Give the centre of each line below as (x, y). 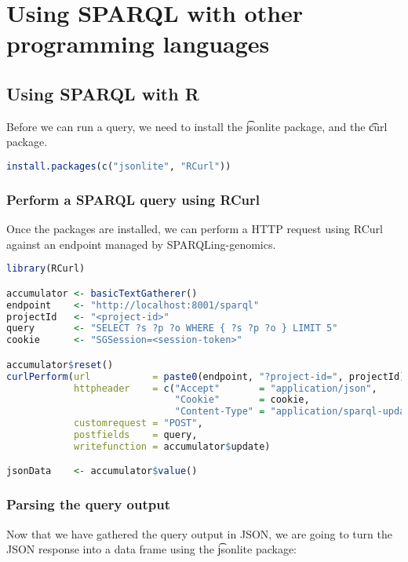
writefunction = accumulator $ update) (172, 446)
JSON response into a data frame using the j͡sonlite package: (152, 549)
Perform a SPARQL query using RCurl (133, 199)
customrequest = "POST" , (138, 423)
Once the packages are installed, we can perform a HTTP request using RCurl (195, 229)
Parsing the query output (89, 504)
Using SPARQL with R (103, 93)
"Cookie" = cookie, (242, 400)
